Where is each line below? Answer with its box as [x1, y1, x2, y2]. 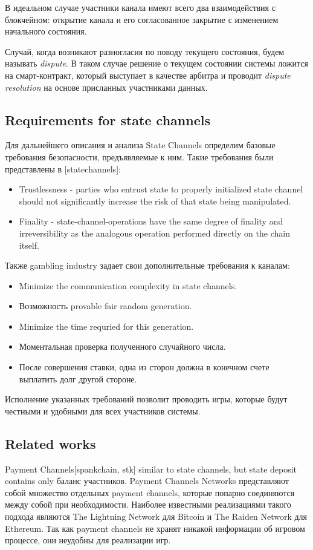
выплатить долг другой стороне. [19, 372, 137, 385]
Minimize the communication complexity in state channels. [19, 279, 237, 292]
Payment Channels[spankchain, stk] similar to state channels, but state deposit [5, 462, 297, 475]
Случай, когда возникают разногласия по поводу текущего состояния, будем [5, 45, 285, 57]
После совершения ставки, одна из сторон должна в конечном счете [19, 361, 269, 373]
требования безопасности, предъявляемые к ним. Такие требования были [5, 150, 274, 163]
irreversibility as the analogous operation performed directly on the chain [19, 226, 290, 239]
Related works [5, 434, 96, 453]
